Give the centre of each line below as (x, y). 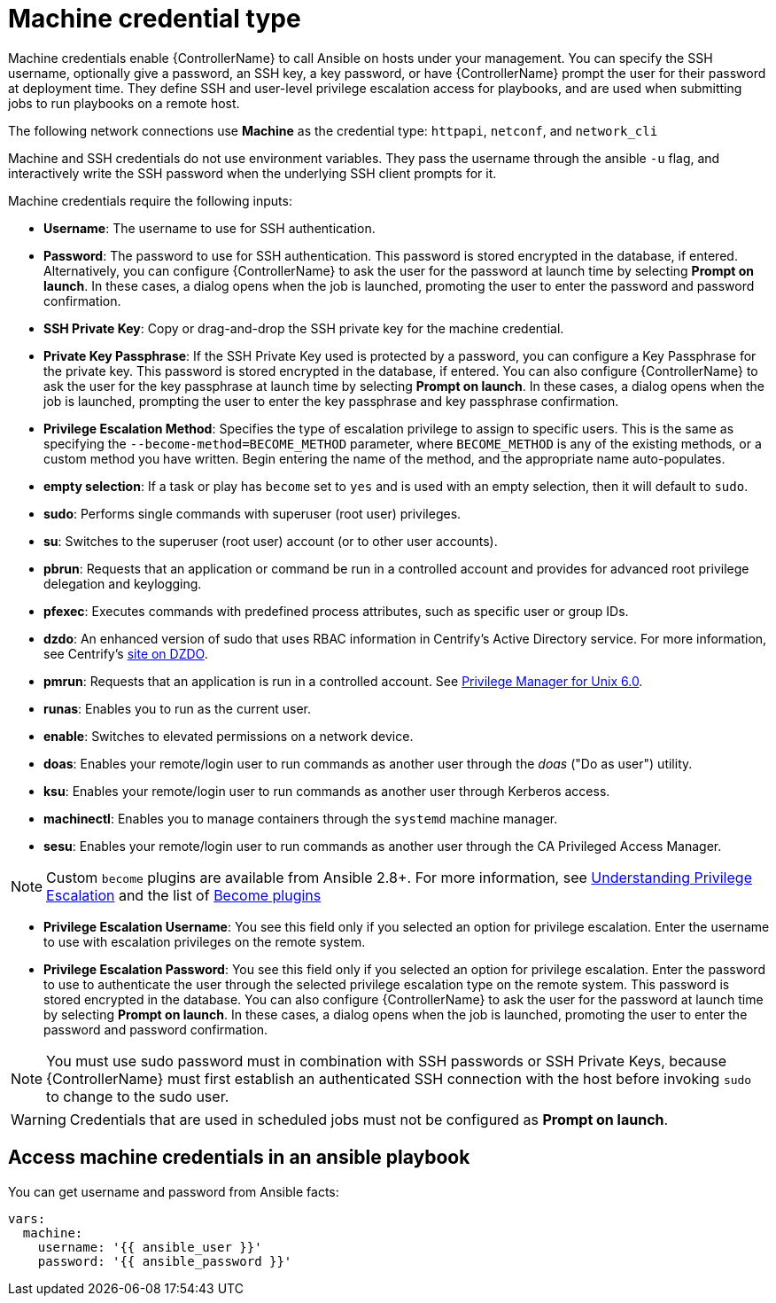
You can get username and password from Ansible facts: (174, 1191)
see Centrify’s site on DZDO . (126, 653)
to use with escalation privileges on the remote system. (205, 941)
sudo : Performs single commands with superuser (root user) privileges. (252, 513)
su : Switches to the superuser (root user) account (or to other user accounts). (271, 541)
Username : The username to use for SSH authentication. (210, 228)
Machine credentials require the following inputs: (150, 200)
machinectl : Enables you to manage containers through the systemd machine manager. (301, 818)
